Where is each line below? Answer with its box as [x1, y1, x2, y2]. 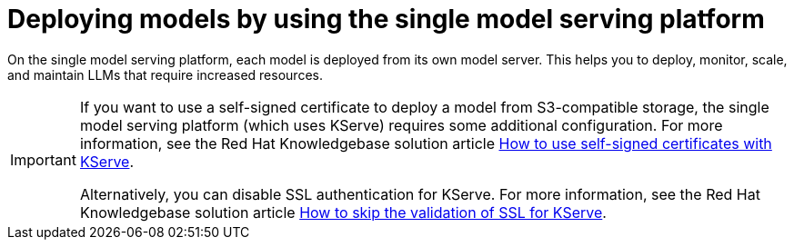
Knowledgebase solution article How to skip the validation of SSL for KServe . [79, 203, 607, 222]
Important [10, 150, 76, 169]
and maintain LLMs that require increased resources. [7, 66, 323, 83]
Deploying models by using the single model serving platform [7, 4, 765, 35]
